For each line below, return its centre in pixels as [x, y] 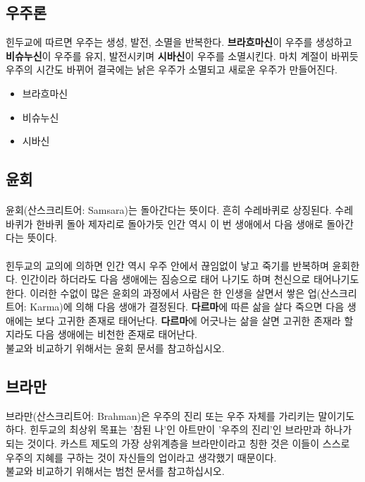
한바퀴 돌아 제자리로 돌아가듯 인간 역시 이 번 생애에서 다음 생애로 [180, 223]
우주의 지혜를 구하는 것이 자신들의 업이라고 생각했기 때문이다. [141, 457]
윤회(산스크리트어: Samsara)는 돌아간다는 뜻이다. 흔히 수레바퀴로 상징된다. [169, 210]
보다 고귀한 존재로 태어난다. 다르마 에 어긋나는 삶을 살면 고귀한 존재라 [188, 320]
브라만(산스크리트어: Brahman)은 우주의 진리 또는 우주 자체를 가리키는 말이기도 [180, 415]
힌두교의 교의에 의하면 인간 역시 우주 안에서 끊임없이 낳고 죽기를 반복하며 [167, 265]
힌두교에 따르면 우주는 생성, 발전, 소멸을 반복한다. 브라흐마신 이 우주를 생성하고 [179, 42]
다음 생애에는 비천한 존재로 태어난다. [117, 334]
